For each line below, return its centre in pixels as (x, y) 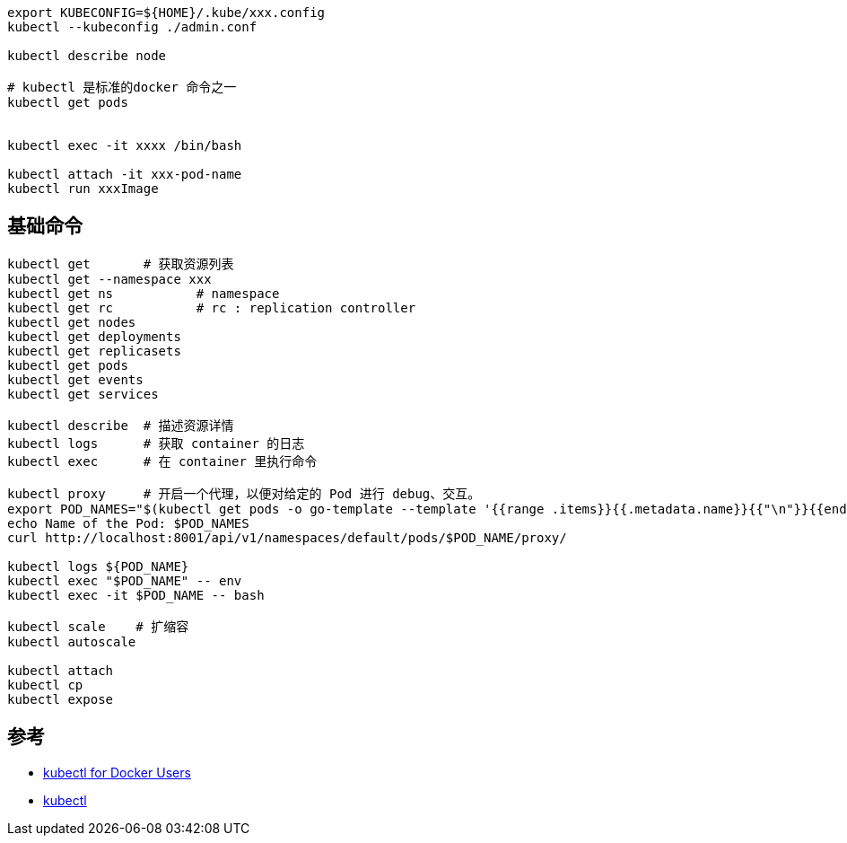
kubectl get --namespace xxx (109, 279)
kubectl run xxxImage (83, 189)
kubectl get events (75, 379)
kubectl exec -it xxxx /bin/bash (125, 145)
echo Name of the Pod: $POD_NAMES (128, 523)
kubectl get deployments (94, 336)
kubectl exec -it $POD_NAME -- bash (136, 595)
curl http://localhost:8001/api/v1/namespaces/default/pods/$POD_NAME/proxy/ (287, 537)
